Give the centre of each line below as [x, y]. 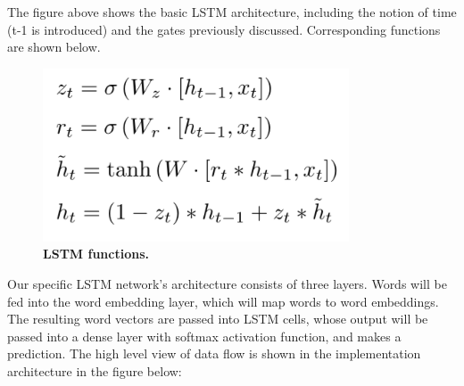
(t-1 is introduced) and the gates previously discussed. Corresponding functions [224, 29]
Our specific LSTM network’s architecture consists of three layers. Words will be [227, 283]
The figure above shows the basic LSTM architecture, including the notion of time [232, 12]
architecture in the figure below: [95, 370]
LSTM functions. [96, 254]
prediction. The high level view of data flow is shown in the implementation [214, 353]
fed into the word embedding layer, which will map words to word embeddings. [223, 301]
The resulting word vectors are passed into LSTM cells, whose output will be [218, 319]
